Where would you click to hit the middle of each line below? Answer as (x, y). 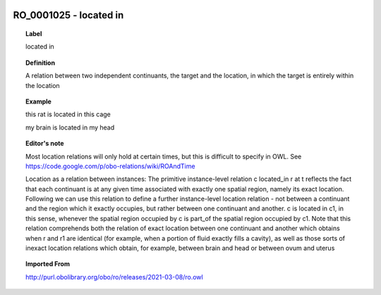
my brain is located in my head (70, 127)
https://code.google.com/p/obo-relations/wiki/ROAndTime (110, 166)
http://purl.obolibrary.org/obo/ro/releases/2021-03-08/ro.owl (115, 277)
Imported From (48, 264)
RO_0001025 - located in (68, 15)
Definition (41, 63)
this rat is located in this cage (68, 114)
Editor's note (45, 144)
